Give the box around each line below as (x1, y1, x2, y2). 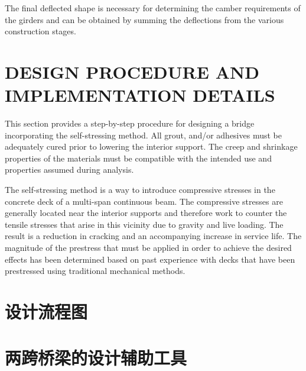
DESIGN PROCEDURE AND (5, 59, 259, 83)
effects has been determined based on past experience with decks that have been (5, 253, 295, 265)
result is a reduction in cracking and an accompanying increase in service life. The (5, 230, 302, 242)
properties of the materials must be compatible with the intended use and (5, 151, 272, 164)
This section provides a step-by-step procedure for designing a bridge (5, 117, 255, 130)
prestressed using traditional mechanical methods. (5, 264, 185, 277)
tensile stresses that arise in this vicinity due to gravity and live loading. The (5, 218, 284, 230)
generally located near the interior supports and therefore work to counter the (5, 207, 287, 219)
